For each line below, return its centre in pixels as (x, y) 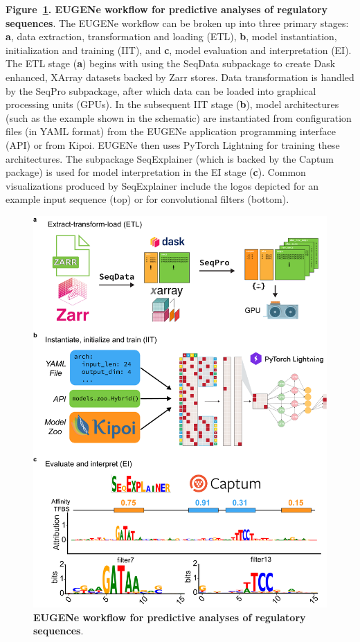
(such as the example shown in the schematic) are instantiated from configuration (179, 117)
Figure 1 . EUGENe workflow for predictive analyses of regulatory (167, 9)
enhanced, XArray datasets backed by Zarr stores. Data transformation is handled (180, 77)
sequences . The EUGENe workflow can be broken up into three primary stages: (177, 23)
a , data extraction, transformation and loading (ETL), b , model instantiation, (171, 36)
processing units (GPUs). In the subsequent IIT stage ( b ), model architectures (172, 104)
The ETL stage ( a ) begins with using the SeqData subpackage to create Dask (171, 63)
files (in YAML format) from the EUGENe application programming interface (171, 131)
